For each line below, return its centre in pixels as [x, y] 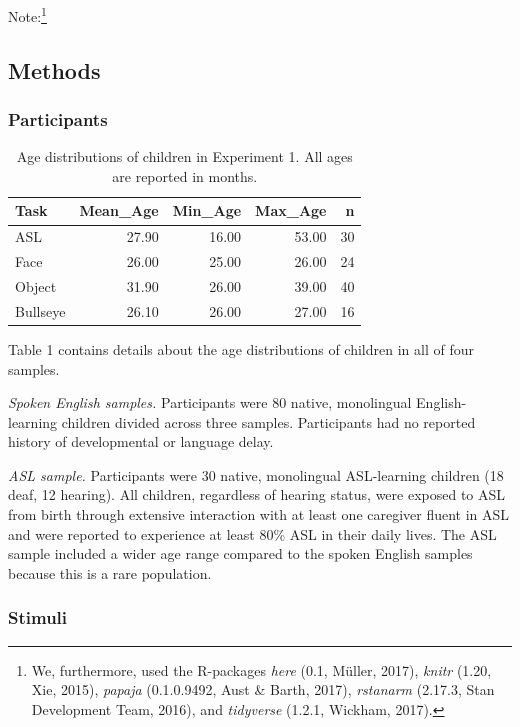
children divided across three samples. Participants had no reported [268, 421]
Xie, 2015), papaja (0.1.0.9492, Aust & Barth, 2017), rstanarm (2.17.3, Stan [263, 689]
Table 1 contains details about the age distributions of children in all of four [241, 348]
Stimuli [38, 617]
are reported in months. [185, 175]
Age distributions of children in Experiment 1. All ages [184, 156]
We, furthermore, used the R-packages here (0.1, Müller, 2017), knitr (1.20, [261, 669]
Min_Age [207, 210]
